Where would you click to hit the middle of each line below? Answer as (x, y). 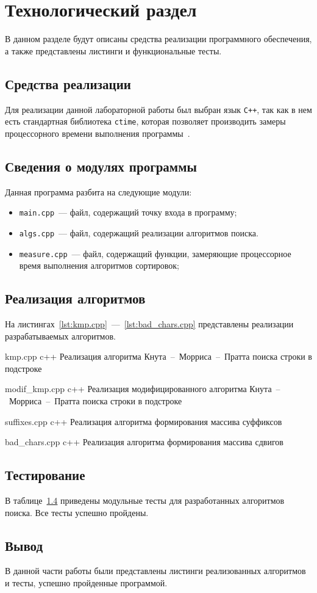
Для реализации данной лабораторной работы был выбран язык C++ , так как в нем (158, 109)
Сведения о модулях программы (101, 166)
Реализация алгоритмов (75, 298)
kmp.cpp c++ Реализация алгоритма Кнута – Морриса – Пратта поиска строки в (158, 356)
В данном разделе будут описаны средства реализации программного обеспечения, (158, 39)
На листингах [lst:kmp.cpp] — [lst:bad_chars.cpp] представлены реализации (149, 323)
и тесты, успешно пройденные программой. (86, 582)
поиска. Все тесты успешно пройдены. (77, 512)
